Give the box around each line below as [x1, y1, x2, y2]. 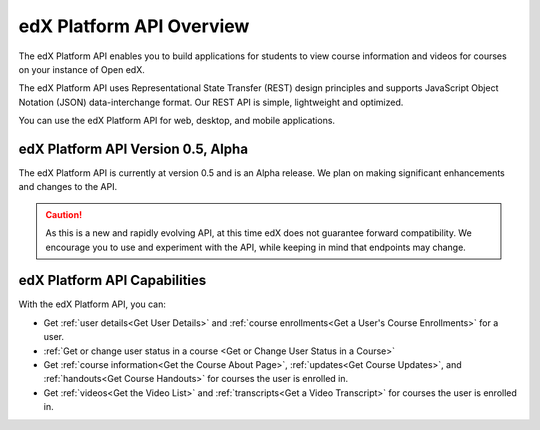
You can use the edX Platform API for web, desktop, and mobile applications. [18, 115, 335, 127]
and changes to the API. [18, 181, 118, 193]
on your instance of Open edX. [18, 63, 145, 75]
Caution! [45, 208, 83, 220]
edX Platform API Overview [18, 15, 250, 37]
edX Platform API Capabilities [18, 272, 207, 289]
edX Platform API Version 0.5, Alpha [18, 140, 249, 157]
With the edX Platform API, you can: [18, 298, 167, 310]
